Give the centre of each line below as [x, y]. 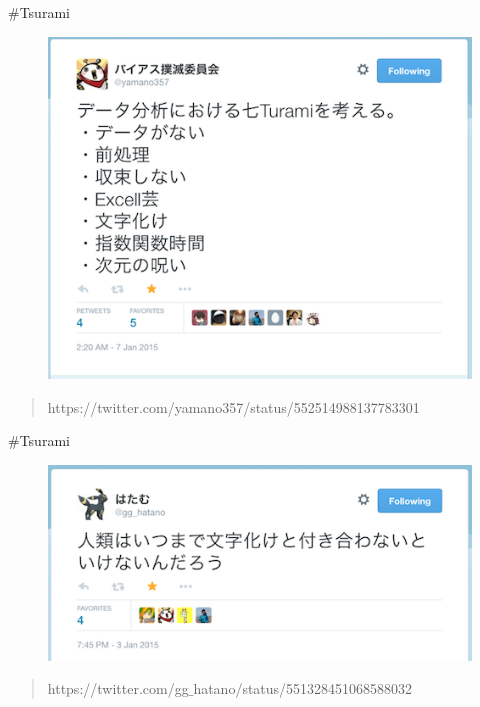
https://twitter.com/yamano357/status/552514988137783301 [233, 406]
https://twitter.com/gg [118, 688]
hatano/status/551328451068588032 [303, 688]
